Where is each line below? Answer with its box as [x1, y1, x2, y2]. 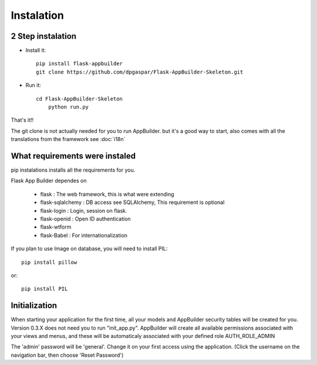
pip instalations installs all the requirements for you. [11, 166, 136, 173]
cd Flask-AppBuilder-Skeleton [36, 95, 123, 102]
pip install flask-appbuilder [36, 61, 123, 67]
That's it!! [11, 116, 34, 123]
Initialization [11, 300, 58, 311]
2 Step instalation [11, 31, 76, 41]
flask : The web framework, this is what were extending [40, 190, 174, 197]
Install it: [25, 47, 46, 54]
